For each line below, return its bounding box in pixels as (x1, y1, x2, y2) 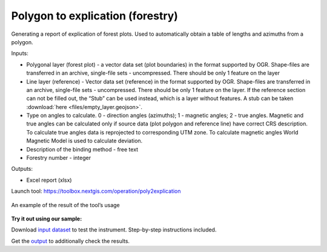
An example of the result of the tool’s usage (11, 201, 121, 208)
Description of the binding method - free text (26, 145, 139, 153)
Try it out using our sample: (11, 215, 82, 222)
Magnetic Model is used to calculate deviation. (26, 137, 143, 145)
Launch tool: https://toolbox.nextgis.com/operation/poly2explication (11, 188, 181, 195)
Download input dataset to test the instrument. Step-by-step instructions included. (11, 226, 217, 233)
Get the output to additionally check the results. (11, 237, 130, 245)
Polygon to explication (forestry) (11, 9, 179, 22)
